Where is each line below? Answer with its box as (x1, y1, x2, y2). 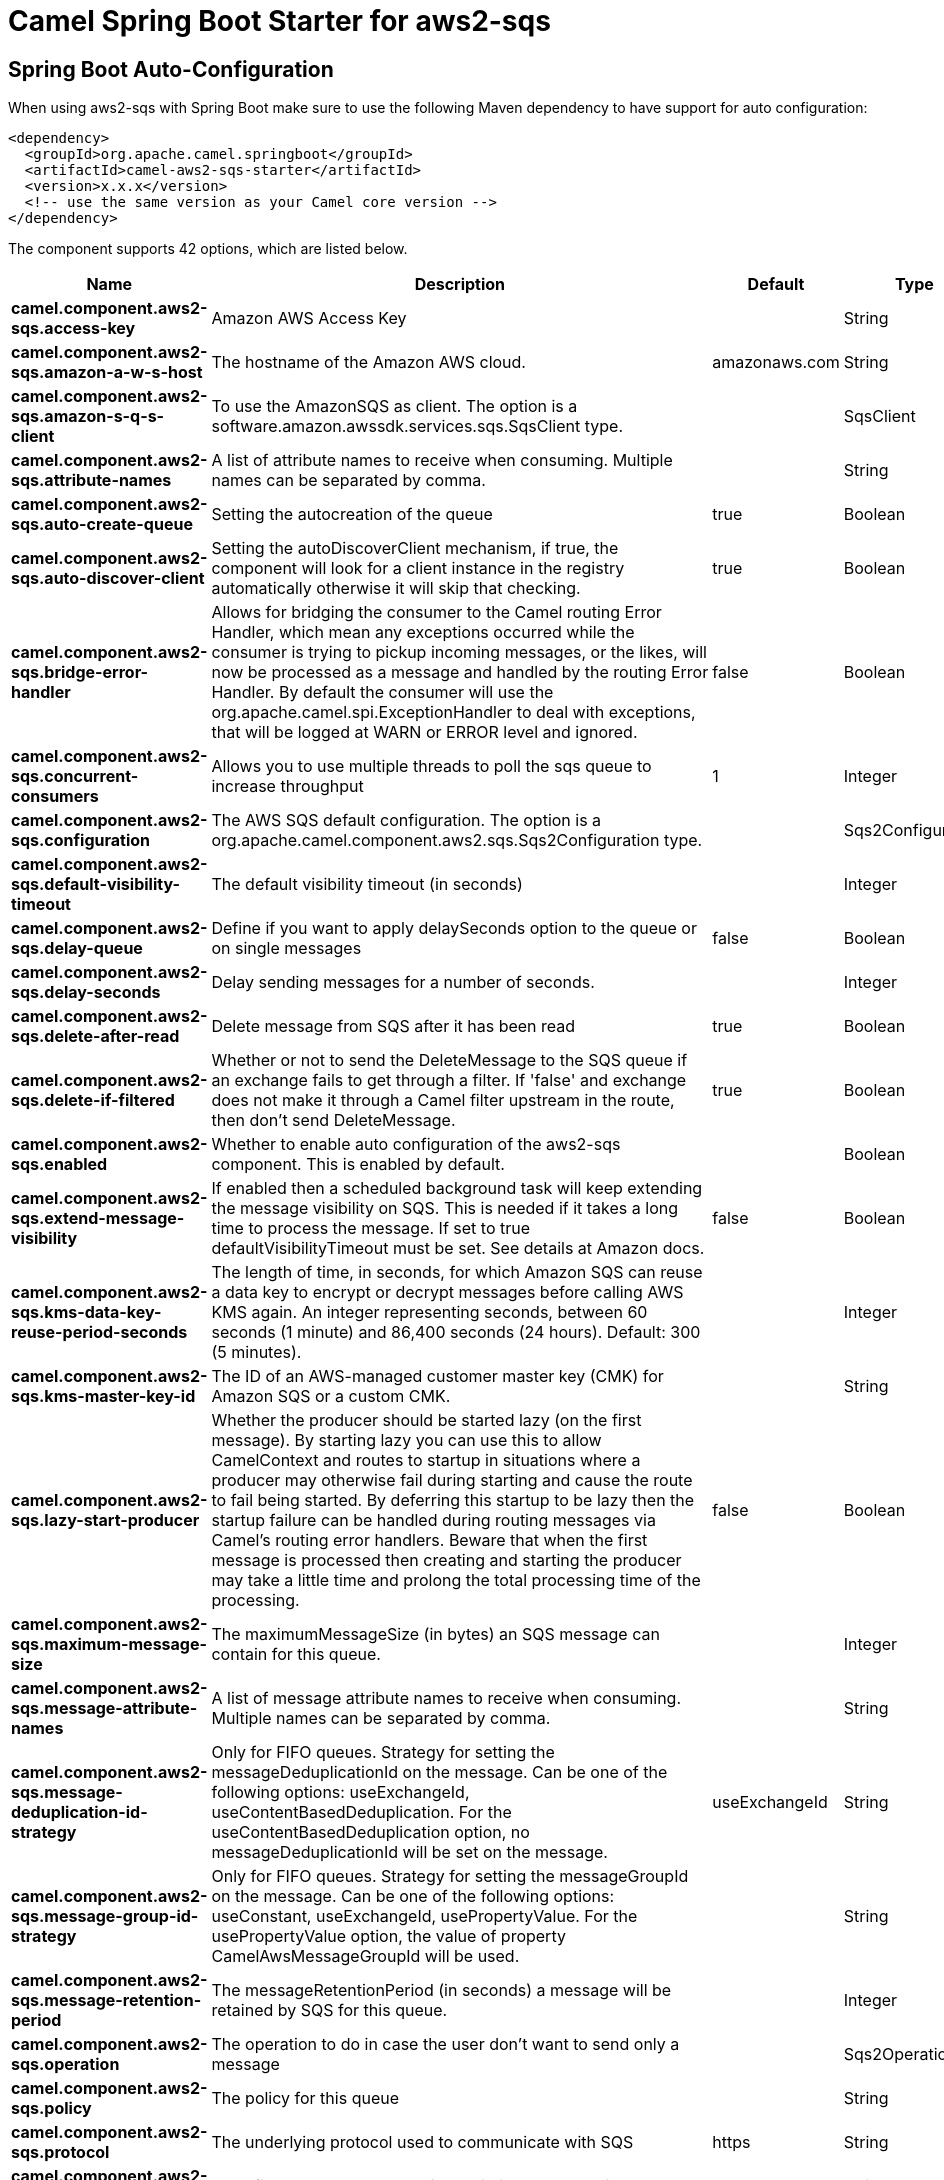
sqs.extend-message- (11, 1208, 185, 1229)
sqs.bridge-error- (11, 662, 149, 683)
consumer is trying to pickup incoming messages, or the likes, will (211, 642, 707, 663)
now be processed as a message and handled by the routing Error (211, 662, 709, 683)
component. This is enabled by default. (211, 1154, 505, 1175)
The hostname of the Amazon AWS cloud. (211, 352, 526, 373)
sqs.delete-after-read (11, 1026, 180, 1047)
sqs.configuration (11, 830, 150, 851)
